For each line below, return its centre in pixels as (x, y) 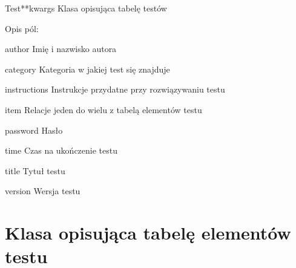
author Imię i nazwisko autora (61, 49)
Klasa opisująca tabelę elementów (148, 233)
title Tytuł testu (35, 170)
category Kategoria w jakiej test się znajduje (87, 69)
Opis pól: (22, 28)
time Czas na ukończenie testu (61, 150)
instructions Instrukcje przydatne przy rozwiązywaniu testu (115, 89)
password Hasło (34, 130)
